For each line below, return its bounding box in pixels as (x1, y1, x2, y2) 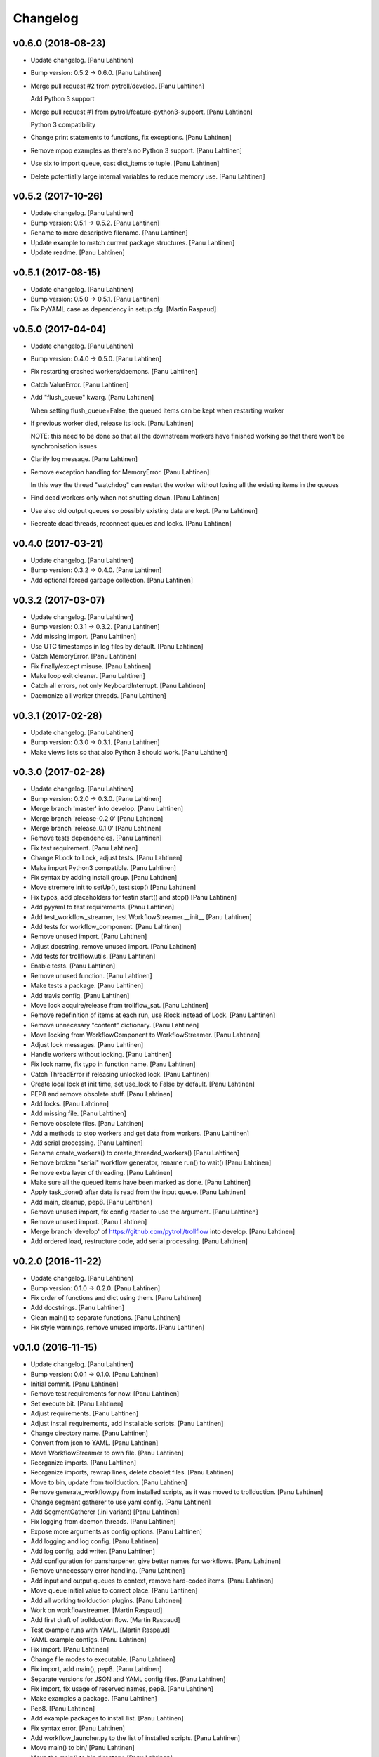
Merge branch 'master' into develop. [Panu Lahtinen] (30, 805, 184, 813)
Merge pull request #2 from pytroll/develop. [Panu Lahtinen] (30, 82, 205, 90)
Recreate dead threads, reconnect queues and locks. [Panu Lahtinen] (30, 519, 232, 528)
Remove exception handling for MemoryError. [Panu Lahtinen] (30, 467, 210, 476)
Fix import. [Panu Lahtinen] (30, 1645, 109, 1654)
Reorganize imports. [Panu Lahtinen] (30, 1458, 137, 1467)
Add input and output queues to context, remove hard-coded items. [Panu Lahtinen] (30, 1576, 274, 1585)
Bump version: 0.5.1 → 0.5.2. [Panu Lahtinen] (30, 219, 160, 227)
